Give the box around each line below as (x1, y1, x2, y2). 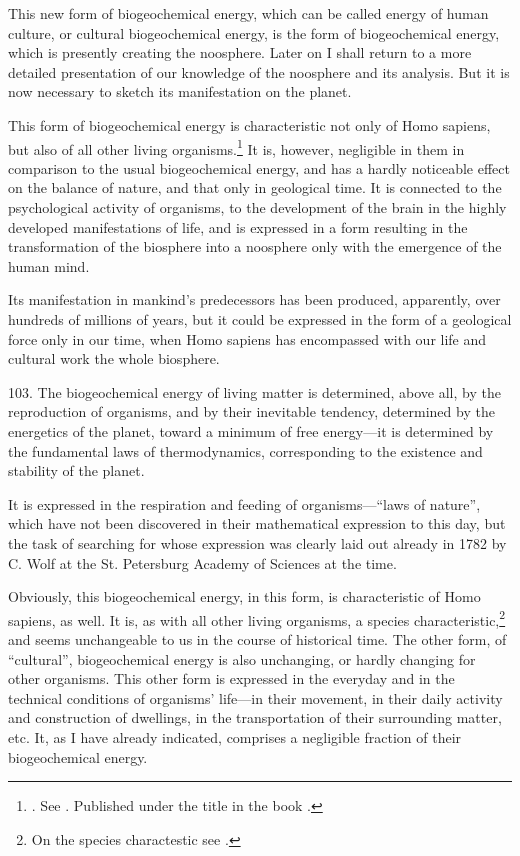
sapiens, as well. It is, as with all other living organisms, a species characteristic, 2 (8, 606, 506, 630)
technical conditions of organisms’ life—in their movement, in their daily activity (8, 687, 503, 708)
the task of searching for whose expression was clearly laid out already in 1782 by (8, 532, 507, 553)
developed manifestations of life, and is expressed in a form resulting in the (8, 216, 468, 237)
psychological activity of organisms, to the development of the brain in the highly (8, 197, 507, 217)
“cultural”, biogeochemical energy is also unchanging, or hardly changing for (8, 648, 476, 669)
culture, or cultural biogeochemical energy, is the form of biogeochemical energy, (8, 22, 500, 43)
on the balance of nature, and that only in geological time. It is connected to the (8, 177, 502, 198)
